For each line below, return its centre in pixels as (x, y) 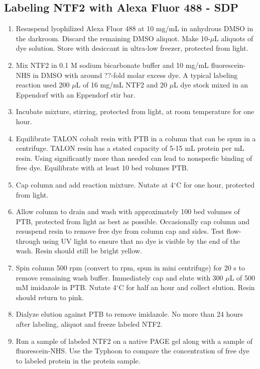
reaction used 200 (43, 85)
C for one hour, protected (215, 184)
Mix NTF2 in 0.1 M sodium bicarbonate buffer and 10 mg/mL (112, 65)
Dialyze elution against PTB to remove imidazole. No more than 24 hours (129, 314)
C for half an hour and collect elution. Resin (187, 287)
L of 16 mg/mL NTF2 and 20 (121, 85)
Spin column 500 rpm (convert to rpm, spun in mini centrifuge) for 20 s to (130, 268)
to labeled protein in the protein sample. (78, 360)
